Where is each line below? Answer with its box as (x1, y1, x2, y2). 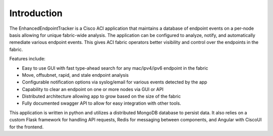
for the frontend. (9, 124, 44, 130)
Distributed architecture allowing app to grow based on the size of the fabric (22, 94, 181, 100)
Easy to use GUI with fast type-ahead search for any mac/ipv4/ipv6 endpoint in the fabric (22, 65, 208, 71)
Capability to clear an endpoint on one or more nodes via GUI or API (22, 86, 164, 92)
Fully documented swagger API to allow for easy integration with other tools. (22, 100, 181, 106)
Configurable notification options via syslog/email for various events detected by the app (22, 79, 207, 85)
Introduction (9, 8, 63, 19)
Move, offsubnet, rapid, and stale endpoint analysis (22, 72, 129, 78)
